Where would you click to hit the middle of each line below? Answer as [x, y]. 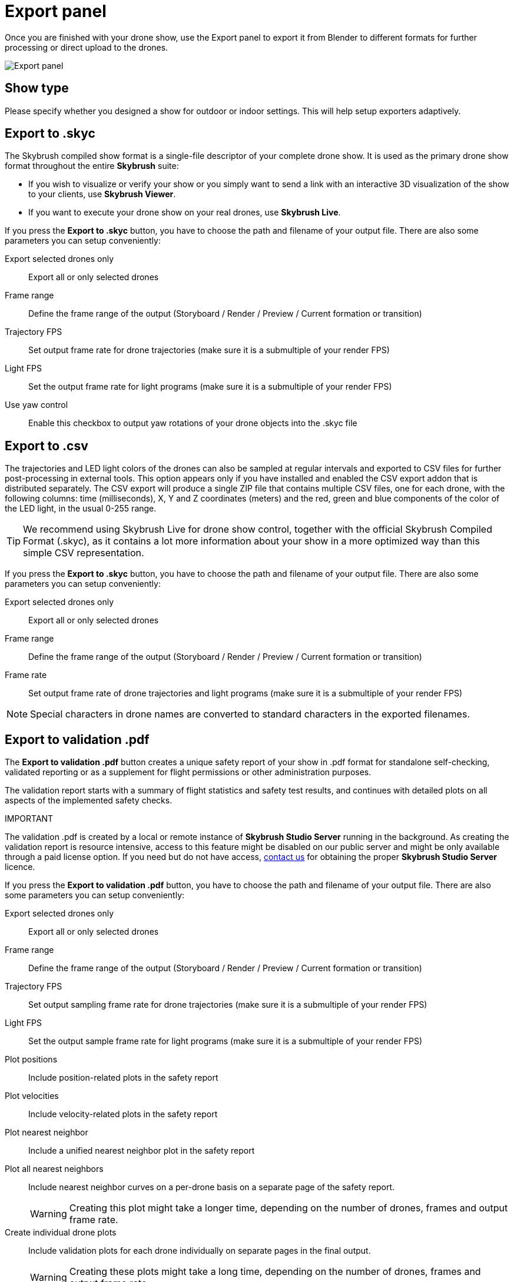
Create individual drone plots [61, 1233]
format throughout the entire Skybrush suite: [92, 166]
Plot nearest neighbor [47, 1132]
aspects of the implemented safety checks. [89, 801]
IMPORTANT [29, 819]
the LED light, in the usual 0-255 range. [81, 509]
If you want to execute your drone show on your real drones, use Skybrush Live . [185, 212]
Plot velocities [32, 1096]
